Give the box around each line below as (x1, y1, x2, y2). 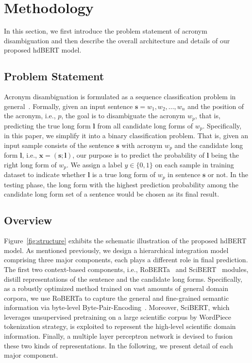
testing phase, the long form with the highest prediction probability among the (4, 179, 238, 189)
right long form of (4, 159, 57, 169)
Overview (4, 213, 52, 228)
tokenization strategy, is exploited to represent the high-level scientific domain (4, 321, 236, 331)
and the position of (187, 101, 244, 111)
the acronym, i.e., (4, 110, 56, 121)
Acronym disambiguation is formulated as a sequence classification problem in (4, 91, 236, 102)
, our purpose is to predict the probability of (72, 150, 205, 160)
